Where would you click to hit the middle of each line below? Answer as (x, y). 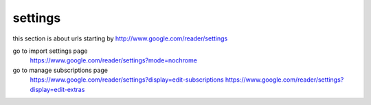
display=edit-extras (57, 89)
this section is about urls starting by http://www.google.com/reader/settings (120, 38)
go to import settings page (50, 51)
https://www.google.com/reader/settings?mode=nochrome (113, 60)
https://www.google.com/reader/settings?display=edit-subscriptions (127, 80)
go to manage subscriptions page (60, 70)
